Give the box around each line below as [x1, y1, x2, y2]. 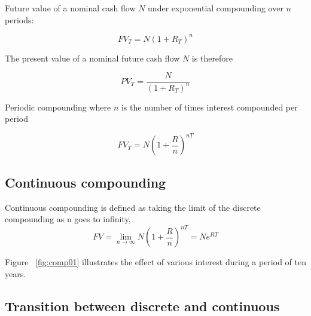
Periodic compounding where [5, 100, 111, 113]
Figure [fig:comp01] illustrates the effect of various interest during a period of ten [5, 256, 306, 268]
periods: [5, 13, 34, 26]
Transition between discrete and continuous [5, 296, 280, 315]
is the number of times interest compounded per [121, 100, 298, 113]
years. [5, 267, 26, 280]
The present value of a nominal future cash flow [5, 51, 180, 64]
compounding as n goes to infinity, [5, 213, 131, 225]
